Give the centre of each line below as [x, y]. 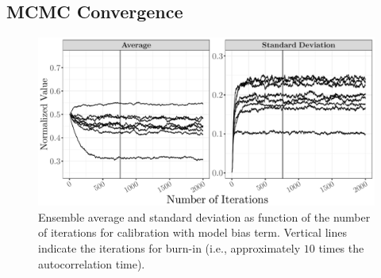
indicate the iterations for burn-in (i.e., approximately [169, 247]
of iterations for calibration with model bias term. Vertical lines [192, 232]
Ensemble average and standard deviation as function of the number [204, 216]
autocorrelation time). [92, 263]
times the [341, 247]
